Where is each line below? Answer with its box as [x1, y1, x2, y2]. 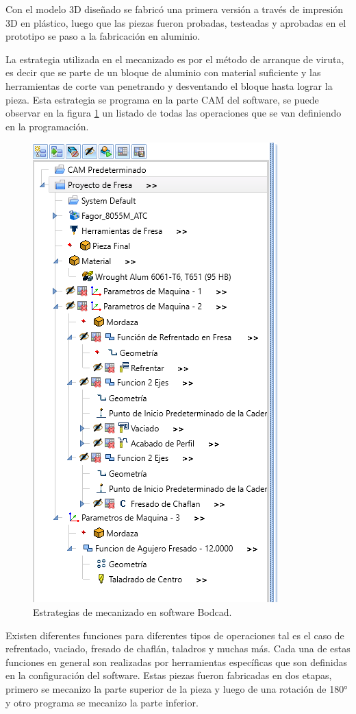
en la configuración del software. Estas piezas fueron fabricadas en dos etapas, [5, 668, 332, 682]
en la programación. [5, 119, 89, 133]
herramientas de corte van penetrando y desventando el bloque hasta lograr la [5, 78, 333, 93]
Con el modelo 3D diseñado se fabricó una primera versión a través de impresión [5, 2, 344, 16]
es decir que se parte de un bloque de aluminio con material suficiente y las [5, 65, 321, 80]
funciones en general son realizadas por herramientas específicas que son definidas [5, 654, 347, 669]
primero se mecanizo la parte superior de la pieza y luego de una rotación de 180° [5, 681, 348, 695]
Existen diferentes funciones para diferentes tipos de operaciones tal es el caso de [5, 628, 344, 642]
